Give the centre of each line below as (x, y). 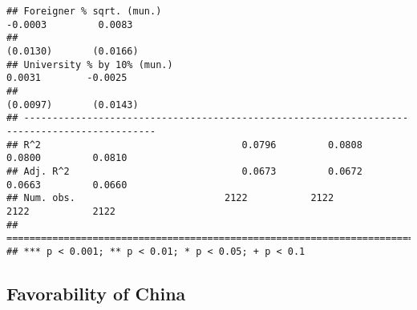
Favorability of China (96, 293)
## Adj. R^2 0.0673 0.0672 (184, 171)
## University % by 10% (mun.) (90, 64)
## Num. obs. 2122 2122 (170, 198)
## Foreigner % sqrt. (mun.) (84, 11)
